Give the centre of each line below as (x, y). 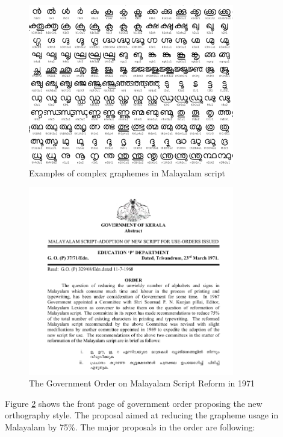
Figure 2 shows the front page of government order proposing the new (134, 403)
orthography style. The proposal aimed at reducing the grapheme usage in (142, 415)
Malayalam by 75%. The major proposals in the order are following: (130, 426)
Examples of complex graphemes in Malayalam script (127, 172)
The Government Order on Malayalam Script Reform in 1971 (142, 383)
